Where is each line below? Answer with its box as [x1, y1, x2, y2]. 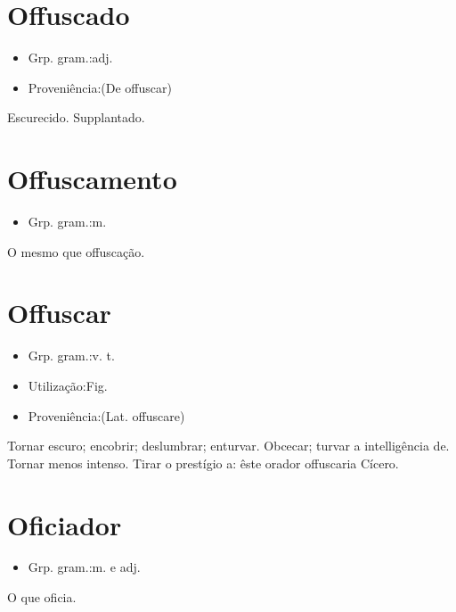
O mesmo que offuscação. [7, 242, 145, 261]
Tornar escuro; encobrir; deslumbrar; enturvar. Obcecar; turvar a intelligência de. [7, 436, 450, 455]
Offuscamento [7, 161, 177, 197]
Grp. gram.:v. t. [28, 346, 115, 365]
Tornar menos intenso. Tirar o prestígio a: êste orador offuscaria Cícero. [7, 453, 399, 472]
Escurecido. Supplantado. [7, 108, 145, 127]
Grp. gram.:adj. [28, 48, 113, 67]
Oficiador [7, 506, 122, 542]
